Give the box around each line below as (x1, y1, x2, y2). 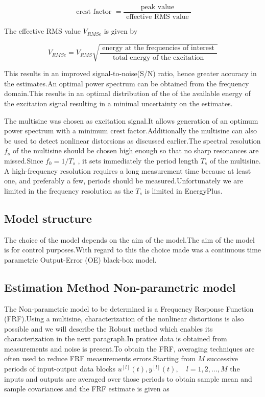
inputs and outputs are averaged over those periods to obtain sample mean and (4, 373, 252, 384)
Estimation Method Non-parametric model (4, 279, 236, 295)
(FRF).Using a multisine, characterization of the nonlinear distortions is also (4, 313, 244, 324)
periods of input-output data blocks (4, 363, 116, 374)
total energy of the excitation (112, 54, 204, 61)
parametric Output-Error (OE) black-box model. (4, 254, 157, 265)
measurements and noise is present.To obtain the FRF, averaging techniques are (4, 343, 255, 354)
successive (207, 353, 238, 364)
